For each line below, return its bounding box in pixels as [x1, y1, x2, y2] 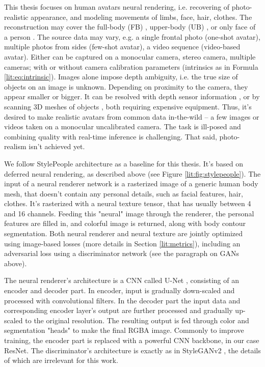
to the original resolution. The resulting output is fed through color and [25, 315, 249, 325]
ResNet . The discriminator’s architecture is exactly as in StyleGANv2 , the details [4, 345, 261, 355]
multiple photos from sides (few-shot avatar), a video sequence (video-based [4, 41, 241, 52]
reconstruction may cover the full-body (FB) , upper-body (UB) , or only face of [4, 21, 256, 32]
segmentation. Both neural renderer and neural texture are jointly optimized [4, 228, 243, 239]
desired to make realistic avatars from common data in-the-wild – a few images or [4, 111, 259, 122]
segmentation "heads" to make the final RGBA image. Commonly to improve [4, 325, 244, 335]
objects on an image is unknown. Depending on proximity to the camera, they [4, 81, 248, 92]
